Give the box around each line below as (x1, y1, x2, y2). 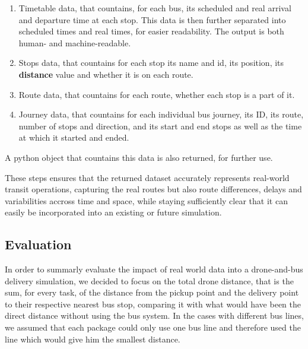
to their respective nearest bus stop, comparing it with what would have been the (5, 297, 301, 310)
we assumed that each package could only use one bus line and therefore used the (5, 321, 301, 334)
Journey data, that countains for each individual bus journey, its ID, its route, (18, 108, 304, 120)
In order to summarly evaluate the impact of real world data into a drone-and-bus (5, 263, 303, 275)
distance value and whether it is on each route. (18, 68, 193, 80)
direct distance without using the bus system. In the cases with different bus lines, (5, 309, 304, 322)
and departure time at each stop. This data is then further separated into (18, 13, 286, 26)
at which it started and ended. (18, 131, 129, 144)
